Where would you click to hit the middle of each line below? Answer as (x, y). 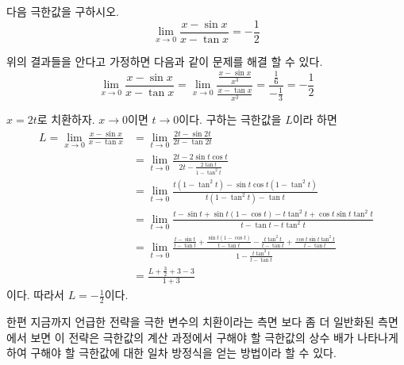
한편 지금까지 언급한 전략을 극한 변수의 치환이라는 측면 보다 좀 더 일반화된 (190, 322)
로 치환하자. (66, 119)
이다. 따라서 (35, 295)
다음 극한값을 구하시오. (63, 11)
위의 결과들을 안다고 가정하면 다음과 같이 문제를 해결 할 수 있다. (165, 61)
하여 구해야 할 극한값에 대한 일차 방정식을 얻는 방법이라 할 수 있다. (171, 353)
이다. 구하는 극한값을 (230, 119)
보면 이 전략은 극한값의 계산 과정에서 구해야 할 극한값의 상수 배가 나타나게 (214, 337)
